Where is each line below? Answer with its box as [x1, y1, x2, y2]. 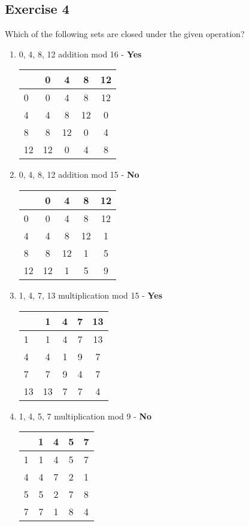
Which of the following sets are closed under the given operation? [5, 28, 245, 40]
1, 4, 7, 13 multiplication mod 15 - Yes [19, 288, 163, 301]
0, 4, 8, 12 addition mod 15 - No [19, 168, 139, 181]
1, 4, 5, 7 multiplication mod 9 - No [19, 409, 152, 422]
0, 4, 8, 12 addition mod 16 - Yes [19, 47, 142, 60]
